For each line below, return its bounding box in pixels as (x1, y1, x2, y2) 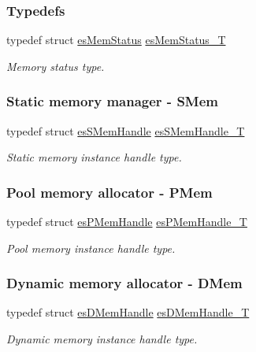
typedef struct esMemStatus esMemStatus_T (6, 31, 226, 48)
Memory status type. (6, 57, 105, 74)
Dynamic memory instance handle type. (6, 331, 198, 347)
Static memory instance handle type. (6, 149, 182, 165)
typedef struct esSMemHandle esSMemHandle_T (6, 122, 245, 139)
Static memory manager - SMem (6, 91, 218, 111)
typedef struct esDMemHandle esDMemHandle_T (6, 304, 250, 321)
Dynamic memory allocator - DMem (6, 273, 243, 293)
